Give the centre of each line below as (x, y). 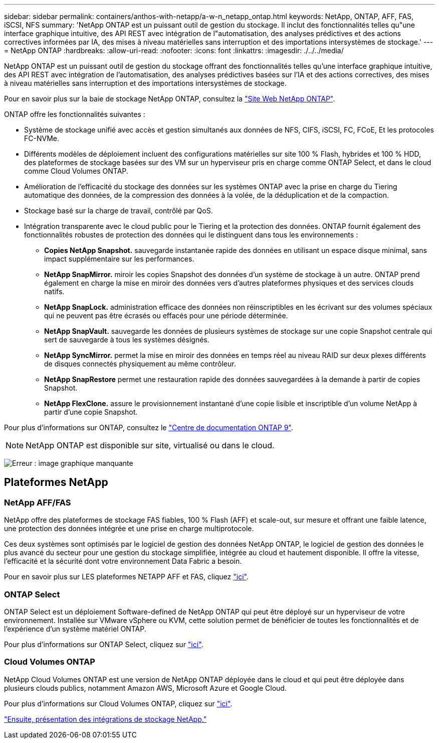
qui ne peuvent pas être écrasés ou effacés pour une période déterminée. (166, 316)
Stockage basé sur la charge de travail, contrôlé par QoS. (119, 211)
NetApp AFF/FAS (38, 502)
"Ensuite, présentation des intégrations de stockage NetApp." (105, 719)
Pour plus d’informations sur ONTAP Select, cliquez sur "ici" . (104, 644)
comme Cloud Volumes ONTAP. (76, 171)
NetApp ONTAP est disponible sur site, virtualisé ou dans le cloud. (150, 445)
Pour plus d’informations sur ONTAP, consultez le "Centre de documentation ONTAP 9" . (149, 427)
